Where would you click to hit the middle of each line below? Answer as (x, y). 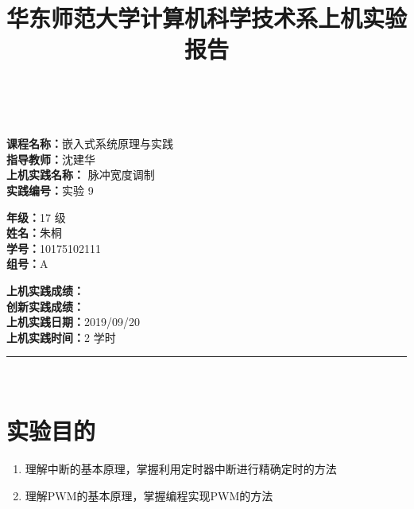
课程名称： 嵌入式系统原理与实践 (90, 144)
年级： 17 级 (36, 217)
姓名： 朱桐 (34, 233)
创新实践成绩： (45, 306)
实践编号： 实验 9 (50, 190)
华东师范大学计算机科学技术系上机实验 (207, 18)
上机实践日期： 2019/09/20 (73, 322)
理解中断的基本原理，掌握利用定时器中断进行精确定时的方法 (181, 468)
